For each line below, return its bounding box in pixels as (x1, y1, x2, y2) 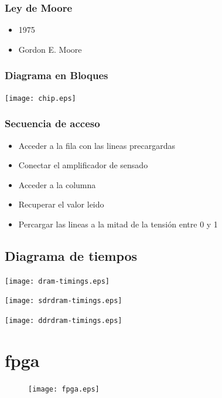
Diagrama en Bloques (5, 68, 108, 83)
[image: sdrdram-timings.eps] (5, 297, 122, 305)
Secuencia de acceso (5, 116, 100, 131)
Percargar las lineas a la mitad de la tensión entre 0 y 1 (18, 217, 218, 230)
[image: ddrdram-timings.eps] (5, 316, 122, 325)
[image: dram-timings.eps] (5, 277, 110, 285)
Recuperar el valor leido (18, 198, 104, 210)
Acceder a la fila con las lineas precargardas (18, 139, 175, 151)
